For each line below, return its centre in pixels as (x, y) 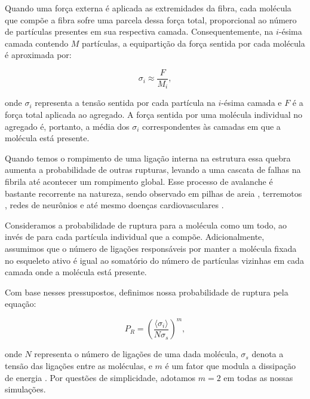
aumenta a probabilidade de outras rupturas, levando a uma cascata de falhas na (153, 170)
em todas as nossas (258, 377)
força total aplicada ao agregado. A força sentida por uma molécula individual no (154, 115)
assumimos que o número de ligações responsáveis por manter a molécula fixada (151, 249)
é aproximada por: (38, 55)
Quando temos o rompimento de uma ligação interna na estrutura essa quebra (148, 158)
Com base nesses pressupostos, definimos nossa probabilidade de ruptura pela (147, 292)
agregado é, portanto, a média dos (67, 126)
